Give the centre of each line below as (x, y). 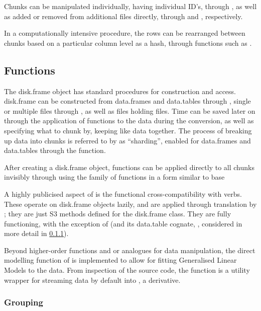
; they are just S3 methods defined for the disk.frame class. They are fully (118, 214)
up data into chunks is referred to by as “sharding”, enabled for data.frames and (127, 140)
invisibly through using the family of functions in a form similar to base (114, 177)
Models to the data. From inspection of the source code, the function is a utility (127, 270)
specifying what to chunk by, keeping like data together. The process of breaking (128, 130)
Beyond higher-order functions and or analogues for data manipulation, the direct (130, 250)
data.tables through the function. (55, 150)
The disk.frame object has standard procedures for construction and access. (120, 91)
